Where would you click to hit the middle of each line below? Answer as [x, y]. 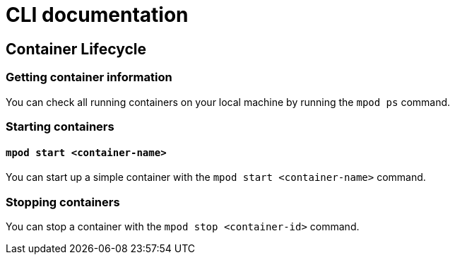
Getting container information [89, 77]
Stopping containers [63, 202]
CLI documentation [97, 15]
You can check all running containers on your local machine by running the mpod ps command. [228, 102]
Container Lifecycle [76, 49]
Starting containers [60, 126]
